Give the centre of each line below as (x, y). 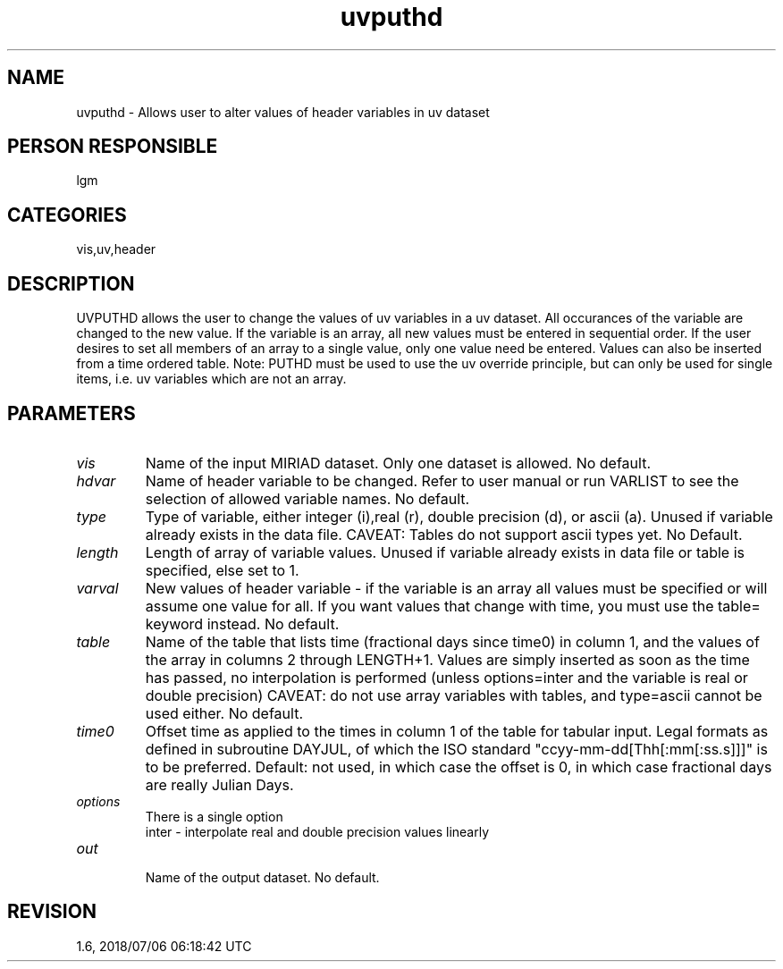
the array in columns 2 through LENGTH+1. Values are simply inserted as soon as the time (447, 659)
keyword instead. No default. (242, 624)
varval (97, 588)
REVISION (52, 912)
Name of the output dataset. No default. (262, 877)
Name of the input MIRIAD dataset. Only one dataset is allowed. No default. (398, 463)
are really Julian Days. (219, 784)
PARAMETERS (72, 413)
